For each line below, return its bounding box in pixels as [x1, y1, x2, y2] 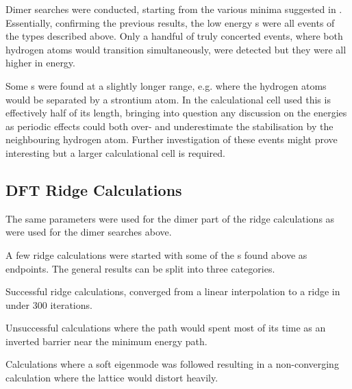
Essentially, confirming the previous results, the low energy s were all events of [5, 15, 335, 29]
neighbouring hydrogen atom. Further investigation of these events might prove [5, 132, 338, 147]
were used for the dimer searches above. [5, 225, 172, 239]
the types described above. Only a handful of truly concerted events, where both [5, 29, 343, 43]
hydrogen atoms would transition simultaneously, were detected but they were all [5, 42, 347, 56]
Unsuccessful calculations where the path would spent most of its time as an [5, 321, 326, 335]
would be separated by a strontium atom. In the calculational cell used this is [5, 92, 331, 106]
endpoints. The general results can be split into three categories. [5, 261, 275, 275]
